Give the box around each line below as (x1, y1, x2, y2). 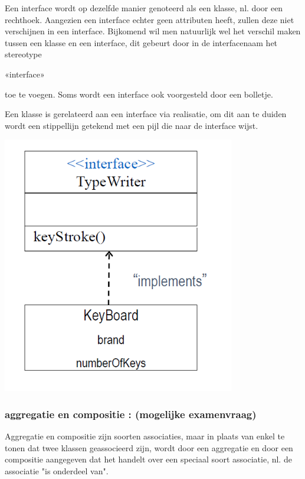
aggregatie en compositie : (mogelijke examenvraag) (5, 406, 257, 421)
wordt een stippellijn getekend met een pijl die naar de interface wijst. (5, 119, 258, 131)
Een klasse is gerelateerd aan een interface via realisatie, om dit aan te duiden (5, 108, 287, 120)
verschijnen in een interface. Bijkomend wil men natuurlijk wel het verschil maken (5, 25, 301, 37)
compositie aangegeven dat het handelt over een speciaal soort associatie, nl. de (5, 453, 292, 465)
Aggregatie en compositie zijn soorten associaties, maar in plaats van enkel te (5, 429, 285, 442)
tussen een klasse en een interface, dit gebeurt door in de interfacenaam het (5, 36, 278, 48)
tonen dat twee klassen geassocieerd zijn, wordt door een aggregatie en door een (5, 441, 293, 454)
